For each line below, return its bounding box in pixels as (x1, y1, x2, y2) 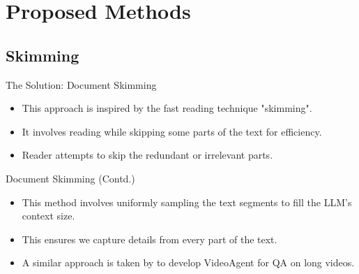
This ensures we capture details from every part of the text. (22, 231, 277, 246)
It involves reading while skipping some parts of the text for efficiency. (22, 124, 322, 138)
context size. (22, 208, 75, 223)
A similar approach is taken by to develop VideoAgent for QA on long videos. (22, 255, 355, 270)
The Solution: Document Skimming (6, 77, 157, 92)
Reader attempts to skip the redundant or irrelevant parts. (22, 147, 273, 162)
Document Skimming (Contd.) (6, 171, 135, 185)
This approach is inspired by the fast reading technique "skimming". (22, 101, 312, 115)
